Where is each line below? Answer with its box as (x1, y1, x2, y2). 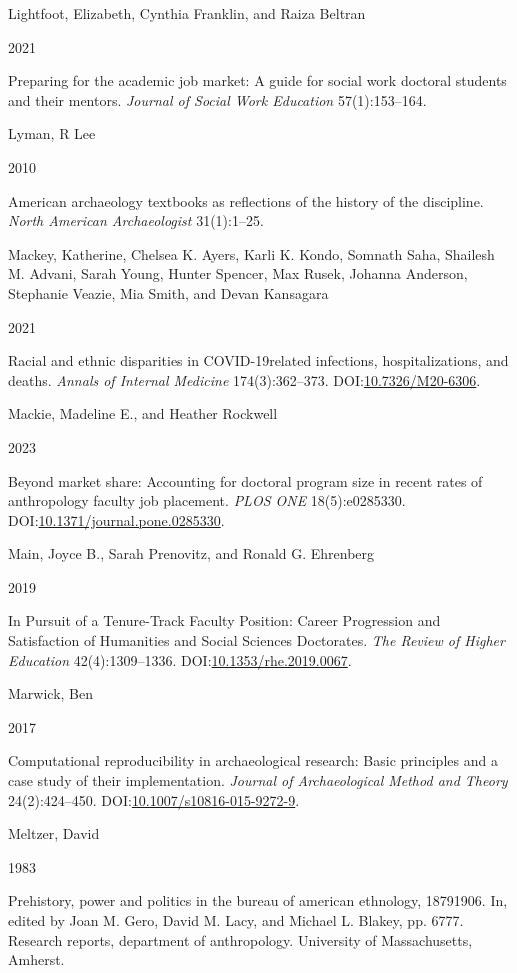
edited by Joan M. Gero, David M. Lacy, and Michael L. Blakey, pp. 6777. (8, 910, 464, 930)
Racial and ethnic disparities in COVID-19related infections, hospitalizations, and (8, 350, 509, 371)
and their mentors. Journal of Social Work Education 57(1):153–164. (8, 89, 427, 110)
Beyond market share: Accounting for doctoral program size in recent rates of (8, 470, 483, 491)
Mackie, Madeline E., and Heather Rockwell (8, 403, 278, 424)
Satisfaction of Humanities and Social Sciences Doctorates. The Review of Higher (8, 630, 505, 651)
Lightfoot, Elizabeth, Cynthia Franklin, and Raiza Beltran (8, 3, 366, 23)
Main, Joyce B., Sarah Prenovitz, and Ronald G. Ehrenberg (8, 543, 375, 564)
